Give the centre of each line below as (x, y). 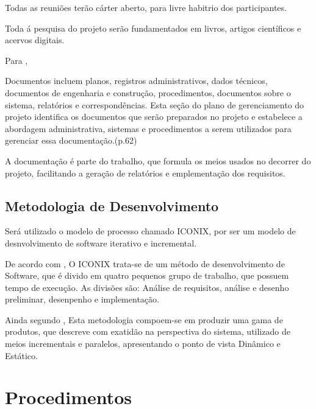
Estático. (21, 355)
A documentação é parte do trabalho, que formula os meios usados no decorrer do (158, 160)
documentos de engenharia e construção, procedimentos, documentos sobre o (148, 92)
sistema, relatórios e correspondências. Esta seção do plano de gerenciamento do (155, 104)
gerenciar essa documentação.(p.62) (71, 140)
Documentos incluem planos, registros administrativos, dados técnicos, (136, 81)
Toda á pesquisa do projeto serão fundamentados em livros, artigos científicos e (153, 28)
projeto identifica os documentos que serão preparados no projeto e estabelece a (154, 117)
